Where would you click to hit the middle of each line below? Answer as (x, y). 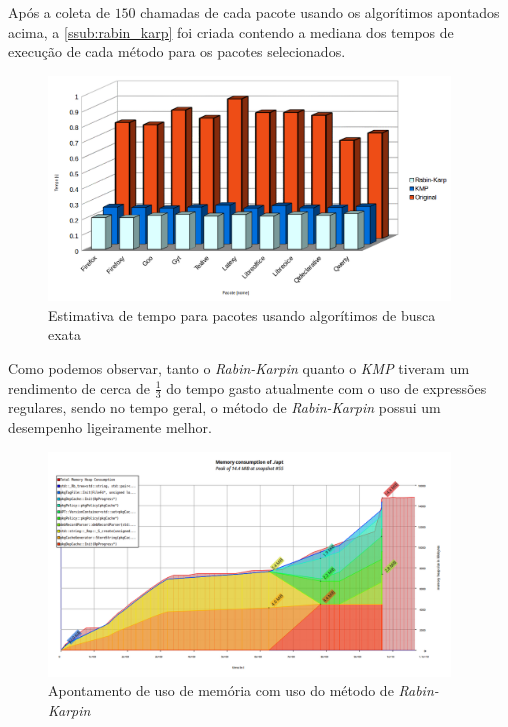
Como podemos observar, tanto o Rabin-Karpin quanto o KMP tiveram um (239, 367)
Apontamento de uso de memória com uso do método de (221, 690)
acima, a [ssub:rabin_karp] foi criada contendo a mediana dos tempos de (231, 31)
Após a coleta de (59, 12)
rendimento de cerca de (79, 387)
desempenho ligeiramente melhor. (110, 426)
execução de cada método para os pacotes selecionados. (177, 51)
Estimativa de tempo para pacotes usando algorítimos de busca (242, 314)
